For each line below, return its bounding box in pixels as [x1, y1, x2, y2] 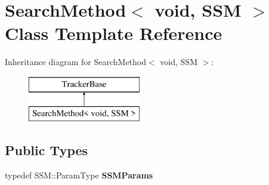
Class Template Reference [5, 21, 222, 45]
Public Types [5, 141, 88, 159]
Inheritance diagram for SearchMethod [5, 55, 147, 68]
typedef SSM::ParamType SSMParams [5, 169, 153, 181]
